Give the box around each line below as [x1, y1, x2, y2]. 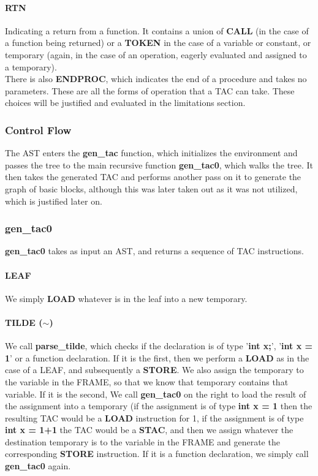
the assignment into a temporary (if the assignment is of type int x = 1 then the [5, 399, 312, 412]
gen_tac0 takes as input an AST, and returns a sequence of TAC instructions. [5, 244, 304, 257]
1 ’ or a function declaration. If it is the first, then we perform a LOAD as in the [5, 351, 309, 364]
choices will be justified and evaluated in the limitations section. [5, 96, 246, 109]
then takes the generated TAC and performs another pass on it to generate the [5, 170, 301, 183]
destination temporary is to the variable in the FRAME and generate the [5, 435, 280, 448]
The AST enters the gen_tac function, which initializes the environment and [5, 146, 298, 159]
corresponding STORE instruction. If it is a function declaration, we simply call [5, 447, 309, 460]
